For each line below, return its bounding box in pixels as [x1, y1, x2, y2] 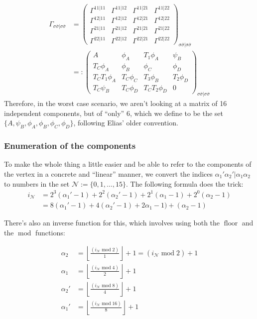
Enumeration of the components [4, 139, 136, 152]
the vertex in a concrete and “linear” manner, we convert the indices [4, 169, 213, 179]
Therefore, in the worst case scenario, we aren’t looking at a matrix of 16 [4, 98, 227, 108]
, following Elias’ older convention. [73, 117, 178, 128]
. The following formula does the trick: [126, 178, 244, 189]
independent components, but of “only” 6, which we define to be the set [4, 107, 223, 118]
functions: [35, 227, 65, 237]
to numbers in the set [4, 178, 70, 189]
